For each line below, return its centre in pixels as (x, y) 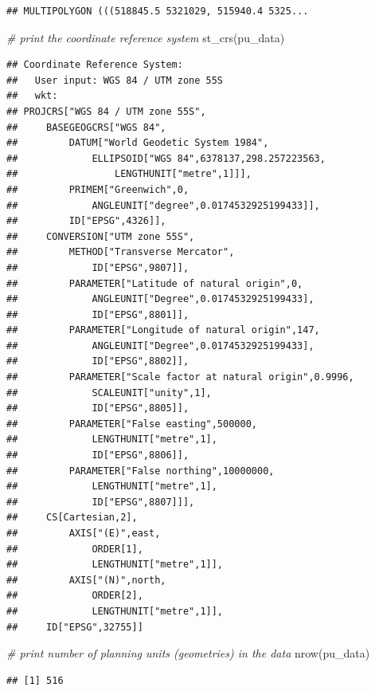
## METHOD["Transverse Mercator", (121, 252)
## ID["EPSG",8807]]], (101, 502)
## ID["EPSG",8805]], (98, 408)
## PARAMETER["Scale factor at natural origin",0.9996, (180, 377)
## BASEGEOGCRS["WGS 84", (86, 127)
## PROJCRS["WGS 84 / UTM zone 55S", (106, 111)
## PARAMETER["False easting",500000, (132, 424)
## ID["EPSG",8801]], (98, 314)
